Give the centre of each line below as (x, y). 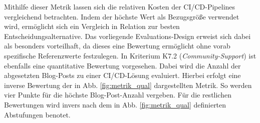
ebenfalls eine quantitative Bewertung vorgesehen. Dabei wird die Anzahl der (122, 65)
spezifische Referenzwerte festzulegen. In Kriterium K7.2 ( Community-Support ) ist (130, 55)
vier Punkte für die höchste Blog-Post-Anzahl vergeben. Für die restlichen (118, 95)
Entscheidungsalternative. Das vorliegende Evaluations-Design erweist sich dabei (127, 36)
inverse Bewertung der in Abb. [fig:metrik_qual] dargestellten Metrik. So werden (128, 85)
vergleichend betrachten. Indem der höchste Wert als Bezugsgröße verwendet (122, 16)
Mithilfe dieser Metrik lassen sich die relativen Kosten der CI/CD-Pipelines (120, 6)
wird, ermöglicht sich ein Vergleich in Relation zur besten (92, 26)
